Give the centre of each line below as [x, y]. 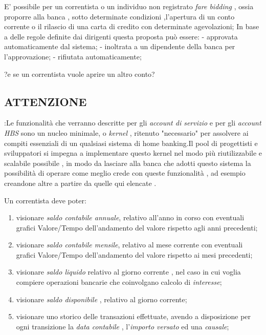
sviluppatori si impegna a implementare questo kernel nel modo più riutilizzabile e [133, 153]
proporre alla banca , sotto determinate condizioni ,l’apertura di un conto [119, 16]
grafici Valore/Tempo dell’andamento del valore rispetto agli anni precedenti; [137, 227]
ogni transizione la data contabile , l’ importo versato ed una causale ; [123, 326]
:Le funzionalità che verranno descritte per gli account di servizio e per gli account [133, 123]
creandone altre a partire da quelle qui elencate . [80, 183]
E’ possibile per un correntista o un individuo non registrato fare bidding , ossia [129, 6]
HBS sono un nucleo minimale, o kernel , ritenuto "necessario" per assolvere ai [126, 132]
